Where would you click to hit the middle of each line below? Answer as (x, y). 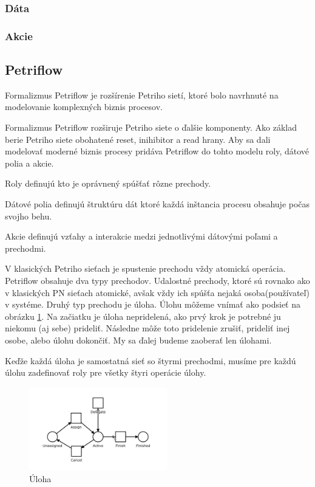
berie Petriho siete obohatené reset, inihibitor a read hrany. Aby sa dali (138, 139)
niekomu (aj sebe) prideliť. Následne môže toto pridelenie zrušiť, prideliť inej (147, 328)
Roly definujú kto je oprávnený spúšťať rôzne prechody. (108, 183)
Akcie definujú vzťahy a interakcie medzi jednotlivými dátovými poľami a (141, 236)
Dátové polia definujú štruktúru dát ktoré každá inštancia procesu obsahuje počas (157, 204)
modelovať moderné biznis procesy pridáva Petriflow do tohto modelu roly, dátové (157, 151)
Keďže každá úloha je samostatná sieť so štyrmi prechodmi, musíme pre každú (151, 360)
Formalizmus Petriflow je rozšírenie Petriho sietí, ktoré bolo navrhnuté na (142, 95)
